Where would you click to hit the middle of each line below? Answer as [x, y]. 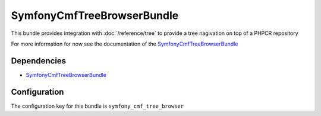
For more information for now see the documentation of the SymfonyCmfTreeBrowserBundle [125, 44]
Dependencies [39, 61]
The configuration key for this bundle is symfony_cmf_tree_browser [97, 106]
